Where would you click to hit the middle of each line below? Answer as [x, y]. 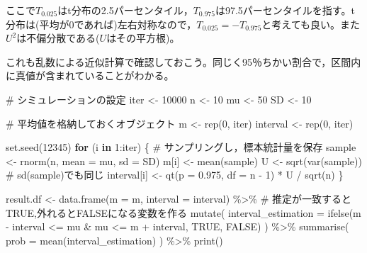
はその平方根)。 [143, 38]
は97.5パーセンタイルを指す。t [285, 10]
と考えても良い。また [311, 24]
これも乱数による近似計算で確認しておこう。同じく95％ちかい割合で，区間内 [183, 61]
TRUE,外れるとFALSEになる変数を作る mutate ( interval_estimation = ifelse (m [183, 212]
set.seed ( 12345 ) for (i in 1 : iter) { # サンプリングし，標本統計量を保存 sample [181, 147]
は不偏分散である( [58, 38]
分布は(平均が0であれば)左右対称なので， [101, 24]
